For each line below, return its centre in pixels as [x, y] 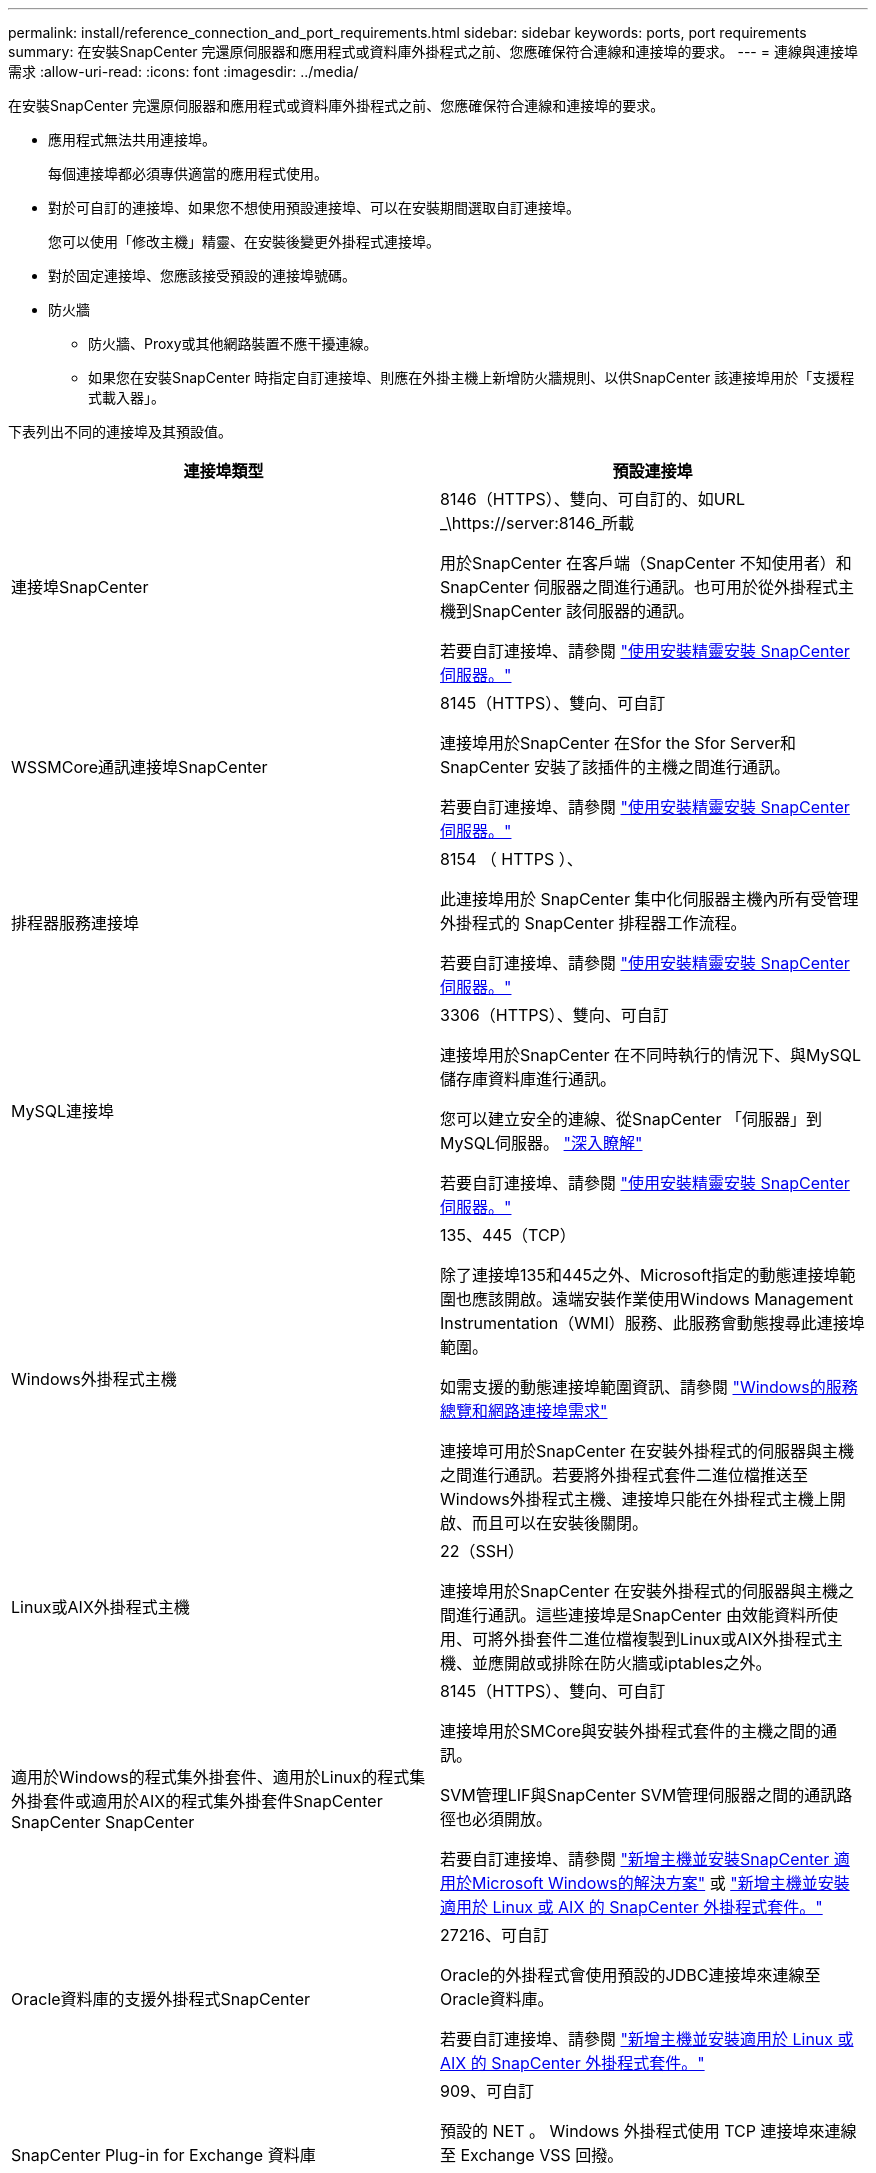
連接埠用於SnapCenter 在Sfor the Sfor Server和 [618, 743]
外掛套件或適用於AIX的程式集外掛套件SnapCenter [197, 1801]
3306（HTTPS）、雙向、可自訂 [554, 1015]
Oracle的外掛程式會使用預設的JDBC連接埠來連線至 [630, 1975]
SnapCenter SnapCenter [103, 1822]
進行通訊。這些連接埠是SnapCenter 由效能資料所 [639, 1615]
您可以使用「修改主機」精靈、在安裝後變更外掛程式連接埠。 [244, 241]
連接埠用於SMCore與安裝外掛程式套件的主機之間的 [631, 1731]
